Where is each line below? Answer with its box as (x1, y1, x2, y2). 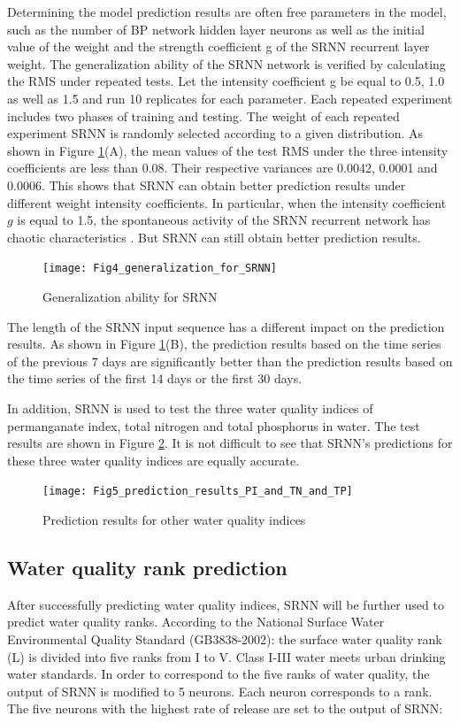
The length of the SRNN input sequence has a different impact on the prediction (7, 317, 445, 335)
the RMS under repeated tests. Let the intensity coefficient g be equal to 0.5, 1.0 (7, 72, 445, 90)
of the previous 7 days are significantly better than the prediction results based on (7, 351, 453, 370)
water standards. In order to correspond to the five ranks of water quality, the (7, 665, 430, 683)
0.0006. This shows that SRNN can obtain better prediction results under (7, 175, 406, 194)
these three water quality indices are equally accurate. (7, 450, 300, 469)
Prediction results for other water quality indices (42, 510, 306, 528)
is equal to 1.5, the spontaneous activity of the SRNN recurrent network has (17, 211, 431, 229)
